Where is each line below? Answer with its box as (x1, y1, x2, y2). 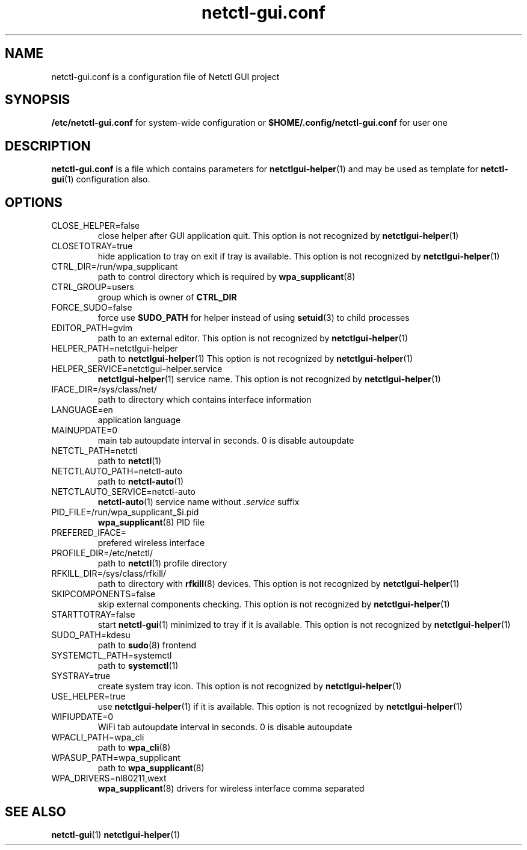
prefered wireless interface (97, 538, 205, 548)
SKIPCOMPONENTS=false (51, 589, 156, 600)
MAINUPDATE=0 (51, 425, 118, 436)
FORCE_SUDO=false (51, 302, 132, 313)
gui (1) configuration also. (51, 174, 150, 185)
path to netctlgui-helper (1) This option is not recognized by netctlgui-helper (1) (97, 353, 413, 364)
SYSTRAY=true (51, 671, 111, 681)
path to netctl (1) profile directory (97, 558, 227, 569)
